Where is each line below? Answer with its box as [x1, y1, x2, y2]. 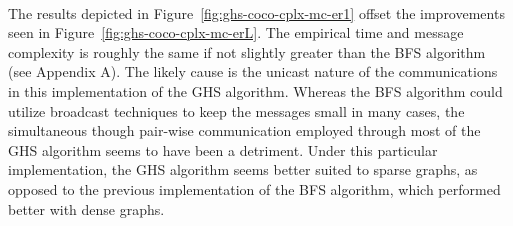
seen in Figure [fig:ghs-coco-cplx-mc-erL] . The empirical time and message [8, 22, 464, 43]
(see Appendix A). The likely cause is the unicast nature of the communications [8, 61, 498, 82]
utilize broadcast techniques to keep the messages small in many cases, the [8, 100, 465, 121]
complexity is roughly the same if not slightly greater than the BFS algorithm [8, 41, 486, 62]
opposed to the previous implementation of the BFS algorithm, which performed [8, 178, 501, 199]
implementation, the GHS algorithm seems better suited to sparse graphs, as [8, 159, 478, 180]
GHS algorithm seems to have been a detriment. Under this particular [8, 139, 438, 160]
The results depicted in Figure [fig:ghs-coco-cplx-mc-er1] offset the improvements [8, 2, 505, 23]
